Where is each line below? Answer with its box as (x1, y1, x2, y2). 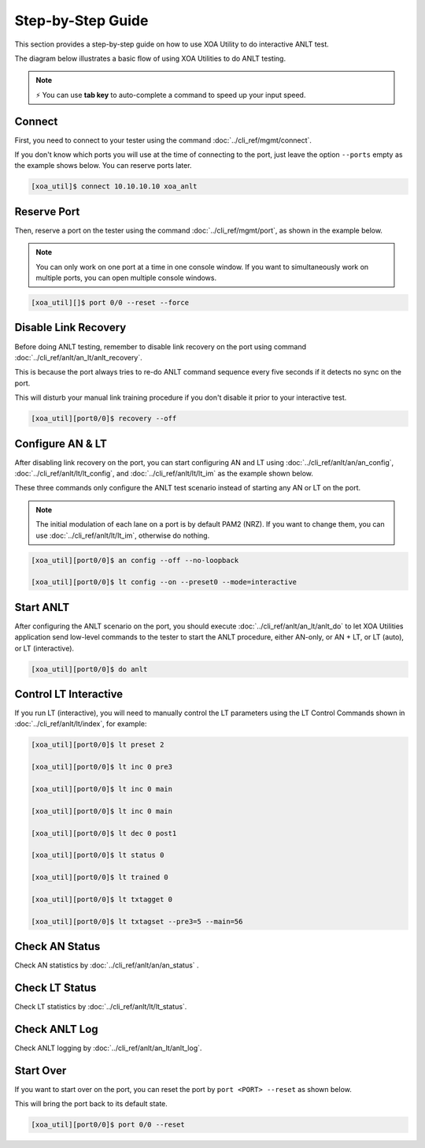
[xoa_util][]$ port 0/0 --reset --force (31, 298, 189, 307)
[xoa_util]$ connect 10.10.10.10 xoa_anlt (31, 182, 198, 191)
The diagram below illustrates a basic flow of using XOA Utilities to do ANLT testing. (14, 54, 286, 63)
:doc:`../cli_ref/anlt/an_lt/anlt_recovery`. (14, 352, 143, 362)
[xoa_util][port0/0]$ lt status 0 (31, 851, 164, 859)
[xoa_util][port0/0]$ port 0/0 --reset (31, 1120, 185, 1129)
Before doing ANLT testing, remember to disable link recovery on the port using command (14, 341, 307, 351)
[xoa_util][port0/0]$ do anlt (31, 665, 148, 673)
